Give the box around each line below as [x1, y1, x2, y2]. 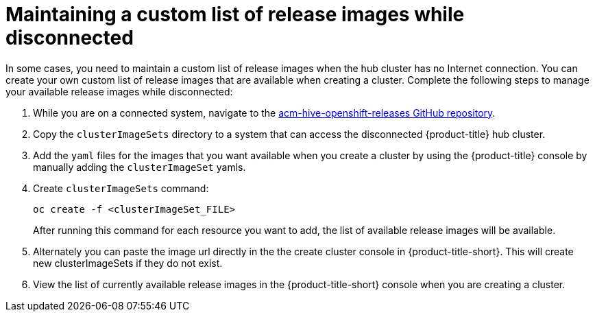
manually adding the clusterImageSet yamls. [33, 161, 246, 173]
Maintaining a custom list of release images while [5, 3, 465, 26]
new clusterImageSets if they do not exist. [33, 257, 223, 269]
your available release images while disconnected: [5, 85, 233, 97]
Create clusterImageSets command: [33, 182, 209, 194]
